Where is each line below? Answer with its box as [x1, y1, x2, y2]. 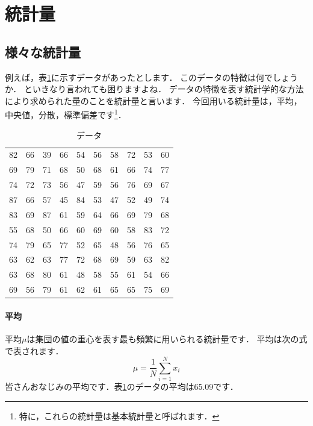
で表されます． [5, 344, 64, 357]
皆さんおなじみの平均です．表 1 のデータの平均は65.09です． [5, 380, 238, 393]
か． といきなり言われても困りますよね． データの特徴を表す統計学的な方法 [5, 83, 304, 95]
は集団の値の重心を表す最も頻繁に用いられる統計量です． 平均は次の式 [26, 332, 308, 345]
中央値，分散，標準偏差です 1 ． [5, 107, 126, 121]
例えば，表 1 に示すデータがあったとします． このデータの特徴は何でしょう [5, 70, 299, 83]
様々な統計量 [5, 42, 81, 61]
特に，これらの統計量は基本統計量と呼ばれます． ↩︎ [19, 409, 220, 422]
